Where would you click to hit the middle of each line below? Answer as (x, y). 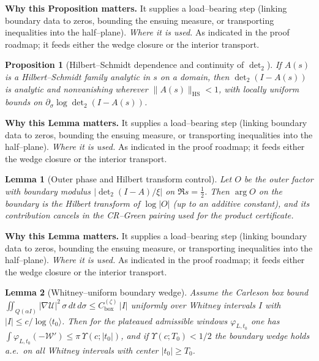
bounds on (24, 102)
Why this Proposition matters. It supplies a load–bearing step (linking (146, 8)
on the (271, 191)
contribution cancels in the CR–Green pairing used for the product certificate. (149, 215)
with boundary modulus (48, 191)
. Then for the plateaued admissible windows (144, 320)
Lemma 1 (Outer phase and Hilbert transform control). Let (118, 179)
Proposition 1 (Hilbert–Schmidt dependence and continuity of (125, 65)
